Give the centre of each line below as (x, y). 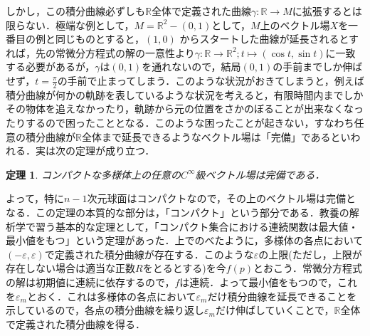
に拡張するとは (327, 11)
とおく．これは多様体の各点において (111, 296)
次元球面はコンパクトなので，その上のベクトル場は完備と (221, 198)
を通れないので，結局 (191, 67)
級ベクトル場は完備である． (260, 174)
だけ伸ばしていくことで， (275, 310)
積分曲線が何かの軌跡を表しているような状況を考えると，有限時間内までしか (185, 94)
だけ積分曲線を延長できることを (282, 296)
